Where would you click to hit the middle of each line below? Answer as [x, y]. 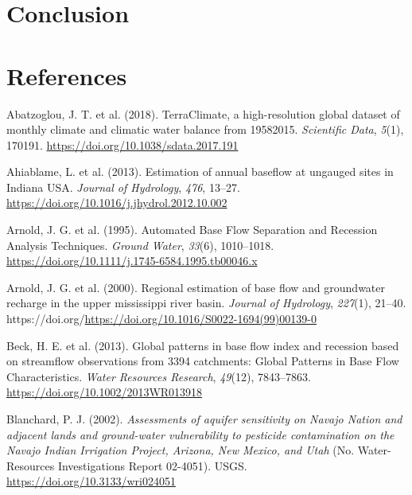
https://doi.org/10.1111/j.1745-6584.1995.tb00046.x [132, 261]
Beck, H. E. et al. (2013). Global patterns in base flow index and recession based [203, 345]
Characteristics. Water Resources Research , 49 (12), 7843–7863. [159, 376]
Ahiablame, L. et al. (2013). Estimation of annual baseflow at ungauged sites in [200, 171]
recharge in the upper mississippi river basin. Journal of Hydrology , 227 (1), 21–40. [206, 303]
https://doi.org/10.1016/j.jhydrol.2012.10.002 [117, 203]
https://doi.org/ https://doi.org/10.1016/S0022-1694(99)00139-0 [161, 319]
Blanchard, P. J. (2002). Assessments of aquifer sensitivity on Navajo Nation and [204, 419]
